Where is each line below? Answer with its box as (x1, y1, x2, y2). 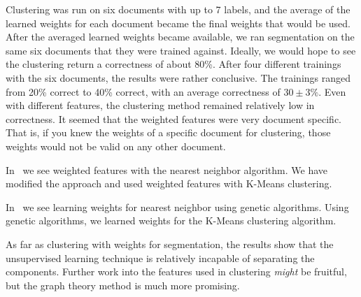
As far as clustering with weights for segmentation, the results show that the (6, 236, 334, 251)
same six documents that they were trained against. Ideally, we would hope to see (6, 43, 356, 57)
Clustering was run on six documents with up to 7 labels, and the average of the (6, 2, 351, 16)
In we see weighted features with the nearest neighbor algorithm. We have (6, 162, 328, 177)
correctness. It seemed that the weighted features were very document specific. (6, 111, 341, 126)
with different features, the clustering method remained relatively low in (6, 98, 315, 113)
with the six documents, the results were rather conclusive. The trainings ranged (6, 70, 351, 85)
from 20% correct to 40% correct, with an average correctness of (6, 84, 281, 99)
